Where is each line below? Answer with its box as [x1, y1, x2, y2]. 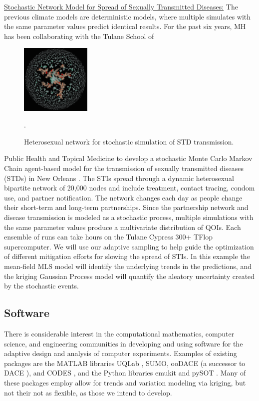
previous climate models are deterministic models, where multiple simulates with [4, 11, 251, 21]
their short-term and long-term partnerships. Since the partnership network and [4, 202, 249, 212]
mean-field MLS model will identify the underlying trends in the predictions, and [4, 261, 252, 271]
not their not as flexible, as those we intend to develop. [4, 387, 172, 397]
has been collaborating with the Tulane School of [4, 30, 154, 41]
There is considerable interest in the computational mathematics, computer [4, 328, 235, 338]
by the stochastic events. [4, 280, 79, 291]
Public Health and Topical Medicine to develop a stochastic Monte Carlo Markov [4, 153, 253, 163]
